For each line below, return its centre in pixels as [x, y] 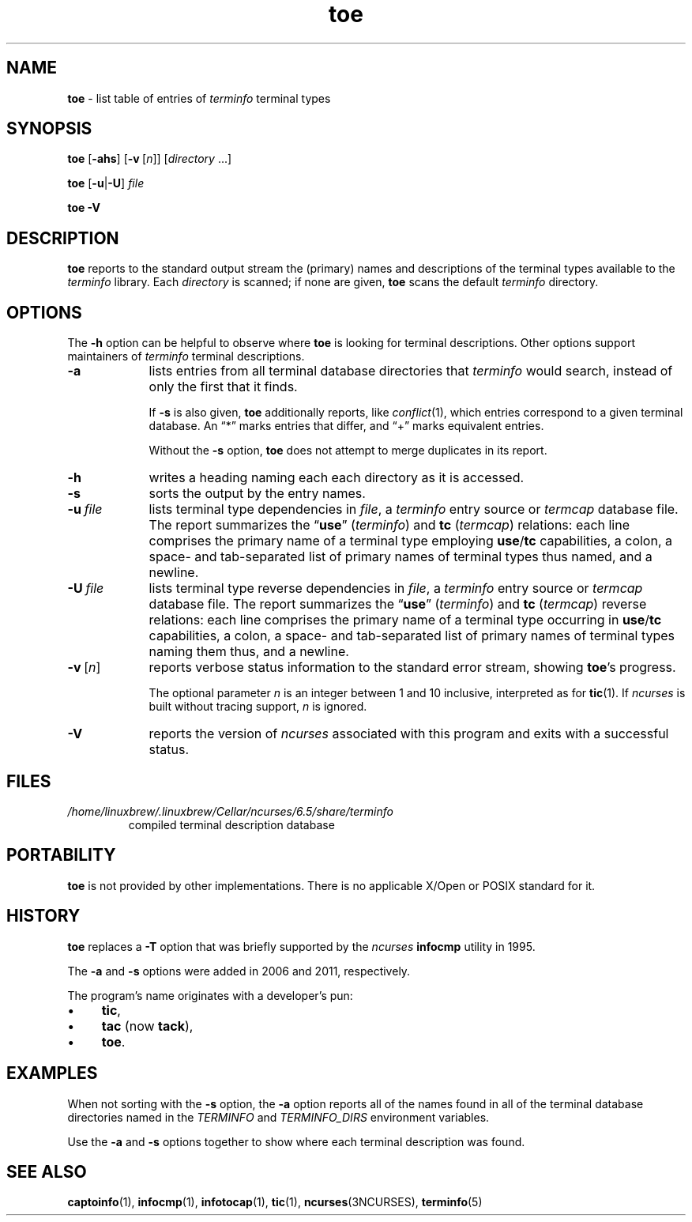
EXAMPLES [52, 1073]
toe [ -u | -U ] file [106, 183]
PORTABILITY [61, 855]
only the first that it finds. [223, 387]
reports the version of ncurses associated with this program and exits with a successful [409, 734]
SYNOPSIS [49, 129]
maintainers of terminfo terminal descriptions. [186, 356]
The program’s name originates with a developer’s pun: [210, 995]
